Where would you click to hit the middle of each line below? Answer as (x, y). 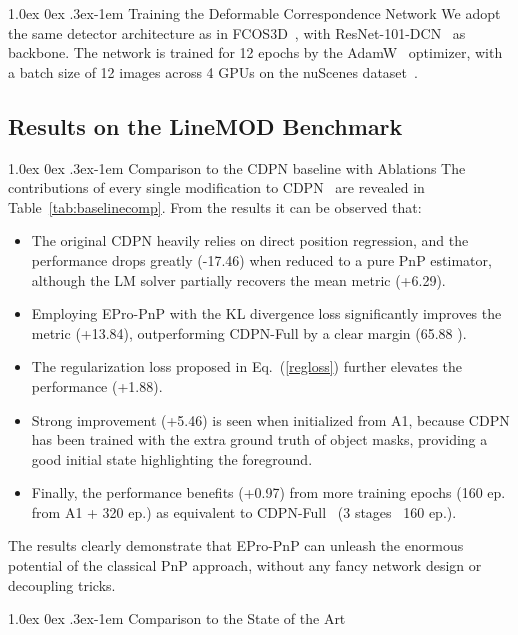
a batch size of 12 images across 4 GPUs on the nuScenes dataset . (213, 71)
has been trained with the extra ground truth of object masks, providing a (259, 439)
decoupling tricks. (62, 584)
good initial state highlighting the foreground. (172, 458)
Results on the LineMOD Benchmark (205, 125)
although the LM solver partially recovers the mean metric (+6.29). (238, 279)
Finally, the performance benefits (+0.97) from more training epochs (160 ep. (268, 492)
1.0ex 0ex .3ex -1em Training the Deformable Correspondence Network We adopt (254, 13)
